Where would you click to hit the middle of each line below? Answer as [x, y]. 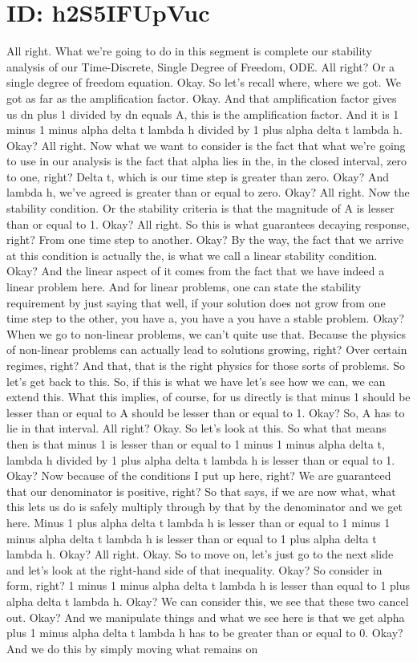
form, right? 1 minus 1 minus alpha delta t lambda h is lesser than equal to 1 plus [208, 585]
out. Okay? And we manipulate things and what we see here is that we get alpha [206, 617]
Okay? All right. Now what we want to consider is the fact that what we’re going [206, 145]
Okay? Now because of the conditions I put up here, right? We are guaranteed [199, 475]
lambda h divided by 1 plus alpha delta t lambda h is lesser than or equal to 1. [201, 459]
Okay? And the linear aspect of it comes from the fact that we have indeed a [196, 271]
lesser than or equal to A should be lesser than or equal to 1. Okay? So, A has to [206, 412]
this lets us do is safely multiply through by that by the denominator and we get [204, 507]
